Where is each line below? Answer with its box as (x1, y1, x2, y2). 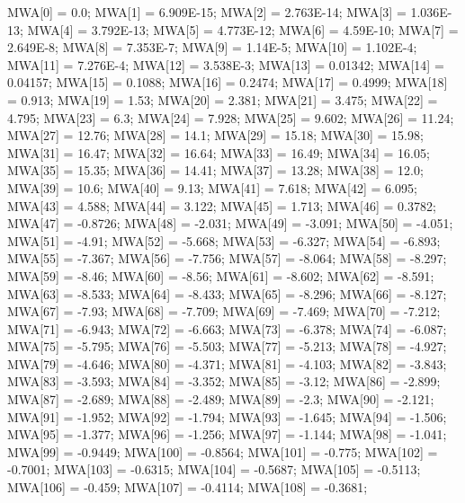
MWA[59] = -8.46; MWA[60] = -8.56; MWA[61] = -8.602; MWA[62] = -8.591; (7, 266, 434, 285)
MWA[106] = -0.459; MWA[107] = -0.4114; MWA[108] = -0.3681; (7, 478, 368, 497)
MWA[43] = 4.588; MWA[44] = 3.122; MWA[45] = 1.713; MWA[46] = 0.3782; (7, 196, 436, 215)
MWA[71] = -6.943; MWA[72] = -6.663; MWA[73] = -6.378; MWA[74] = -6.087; (7, 319, 447, 338)
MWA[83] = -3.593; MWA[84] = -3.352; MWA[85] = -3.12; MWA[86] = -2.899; (7, 372, 441, 391)
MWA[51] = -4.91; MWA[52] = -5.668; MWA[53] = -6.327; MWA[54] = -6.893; (7, 231, 441, 250)
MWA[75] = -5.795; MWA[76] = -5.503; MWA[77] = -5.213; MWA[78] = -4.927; (7, 337, 447, 356)
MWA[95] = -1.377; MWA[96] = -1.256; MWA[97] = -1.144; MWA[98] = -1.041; (7, 425, 447, 444)
